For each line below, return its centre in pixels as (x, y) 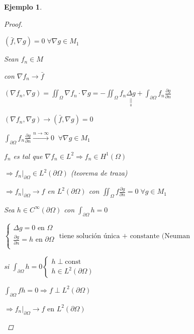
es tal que (28, 156)
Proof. (13, 23)
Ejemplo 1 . (23, 7)
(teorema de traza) (99, 173)
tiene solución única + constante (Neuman (125, 236)
